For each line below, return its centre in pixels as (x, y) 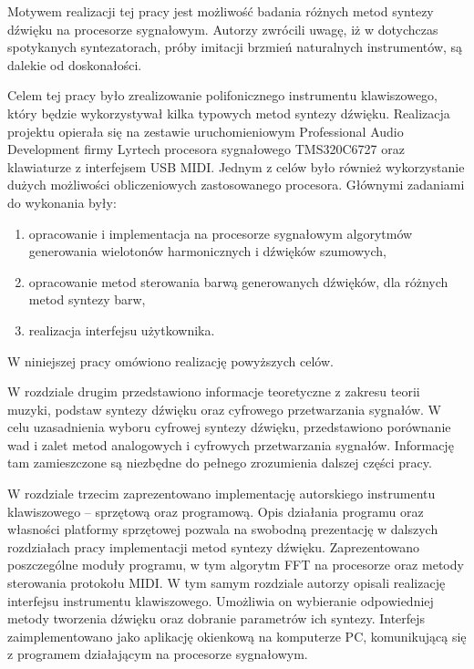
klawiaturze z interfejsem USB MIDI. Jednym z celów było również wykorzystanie (236, 166)
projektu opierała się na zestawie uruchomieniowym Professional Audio (206, 131)
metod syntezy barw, (87, 299)
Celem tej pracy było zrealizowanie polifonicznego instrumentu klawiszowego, (222, 95)
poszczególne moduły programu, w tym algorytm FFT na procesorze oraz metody (236, 565)
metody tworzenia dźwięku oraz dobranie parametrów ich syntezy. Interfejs (216, 618)
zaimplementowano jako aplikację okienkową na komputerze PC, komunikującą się (237, 636)
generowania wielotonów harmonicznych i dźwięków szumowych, (207, 251)
